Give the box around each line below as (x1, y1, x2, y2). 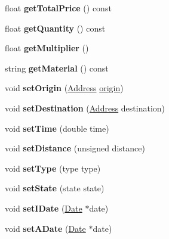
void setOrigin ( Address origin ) (5, 82, 124, 94)
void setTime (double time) (5, 122, 109, 134)
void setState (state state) (5, 182, 105, 194)
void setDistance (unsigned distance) (5, 142, 145, 154)
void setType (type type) (5, 162, 101, 174)
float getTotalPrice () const (5, 2, 112, 14)
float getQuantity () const (5, 21, 106, 34)
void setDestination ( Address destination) (5, 101, 165, 114)
